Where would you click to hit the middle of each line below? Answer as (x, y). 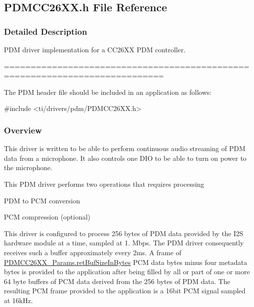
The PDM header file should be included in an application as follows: (108, 92)
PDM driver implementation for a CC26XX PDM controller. (95, 49)
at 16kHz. (19, 300)
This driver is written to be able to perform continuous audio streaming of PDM (125, 148)
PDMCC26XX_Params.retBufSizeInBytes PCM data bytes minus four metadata (126, 262)
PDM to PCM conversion (42, 200)
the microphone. (28, 167)
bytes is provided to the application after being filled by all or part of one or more (127, 272)
